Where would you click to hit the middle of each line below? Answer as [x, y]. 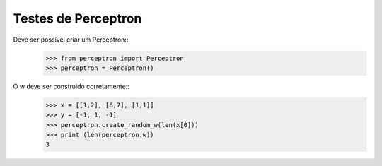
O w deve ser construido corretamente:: [71, 86]
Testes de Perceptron [77, 18]
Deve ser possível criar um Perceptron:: [71, 40]
